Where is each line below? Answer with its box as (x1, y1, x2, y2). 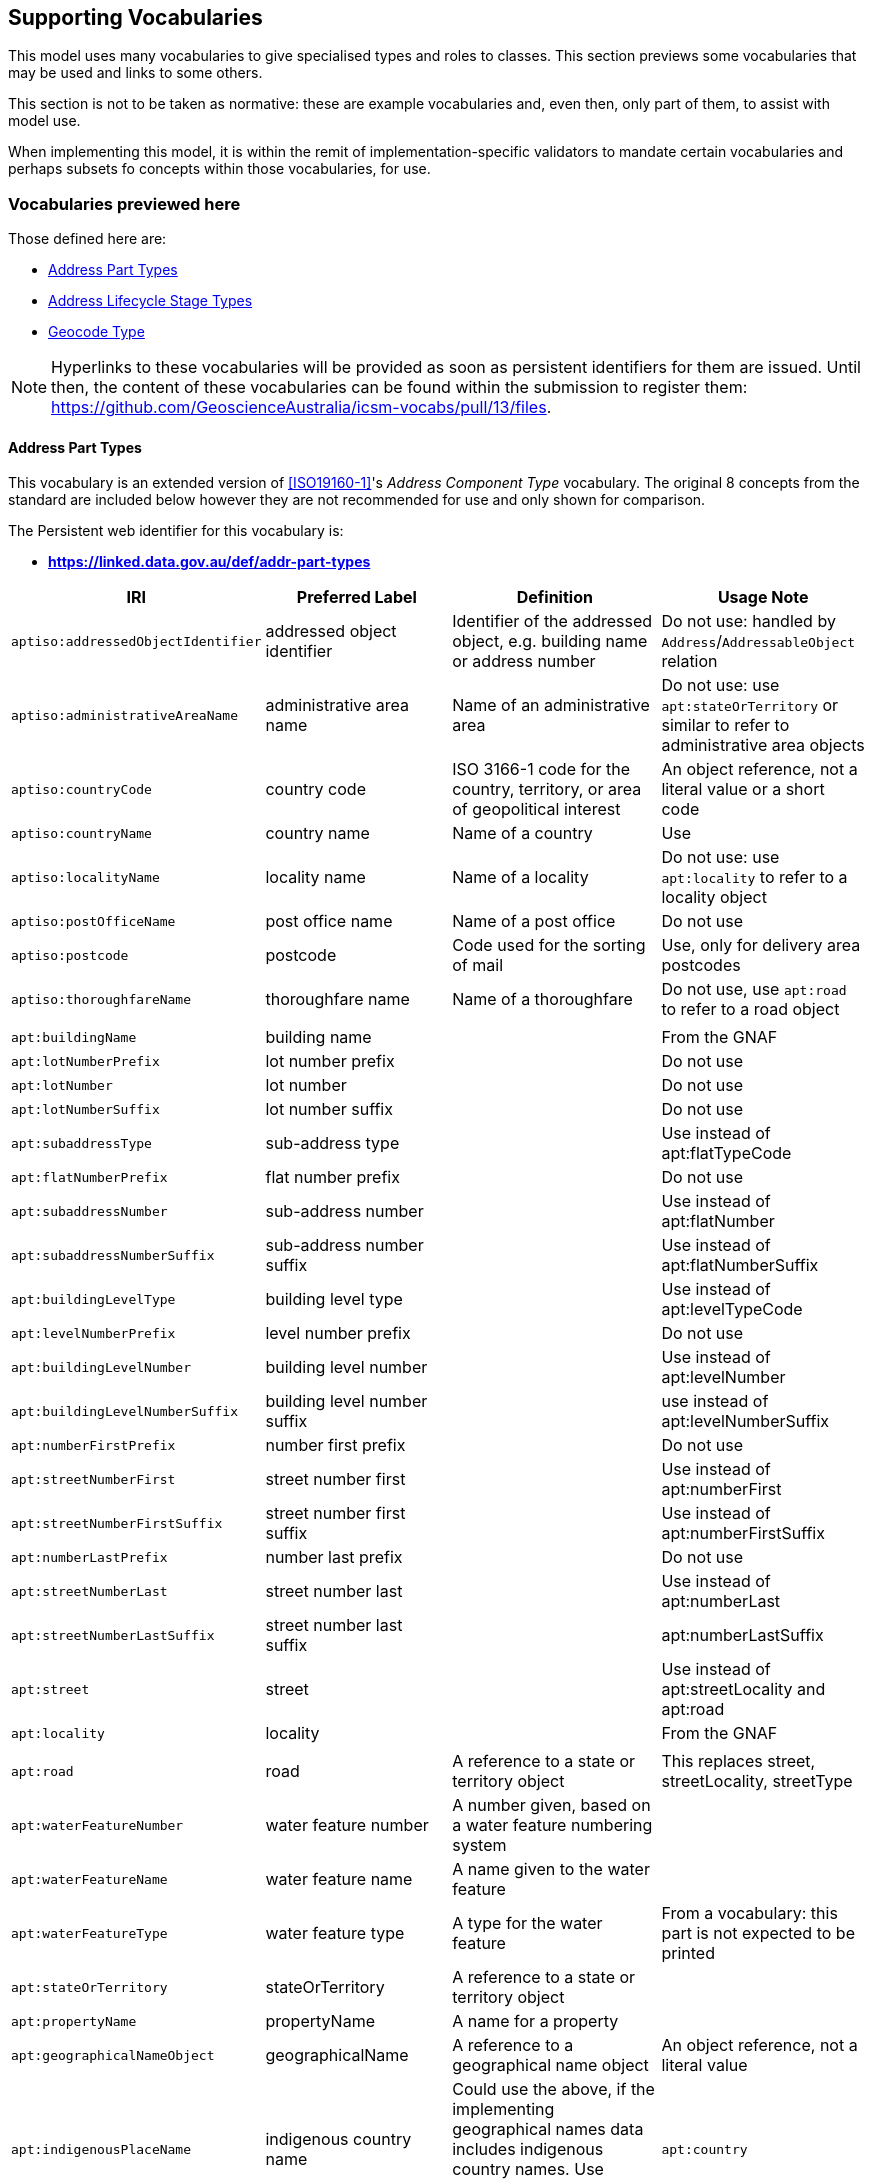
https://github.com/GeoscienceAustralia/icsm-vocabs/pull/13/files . (51, 397, 552, 418)
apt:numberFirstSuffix (661, 1523, 825, 1544)
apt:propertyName (11, 2013, 137, 2029)
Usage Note (717, 587, 809, 608)
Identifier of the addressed (452, 611, 653, 632)
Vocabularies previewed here (8, 193, 241, 214)
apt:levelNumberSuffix (661, 1411, 830, 1432)
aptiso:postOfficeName (11, 913, 176, 929)
